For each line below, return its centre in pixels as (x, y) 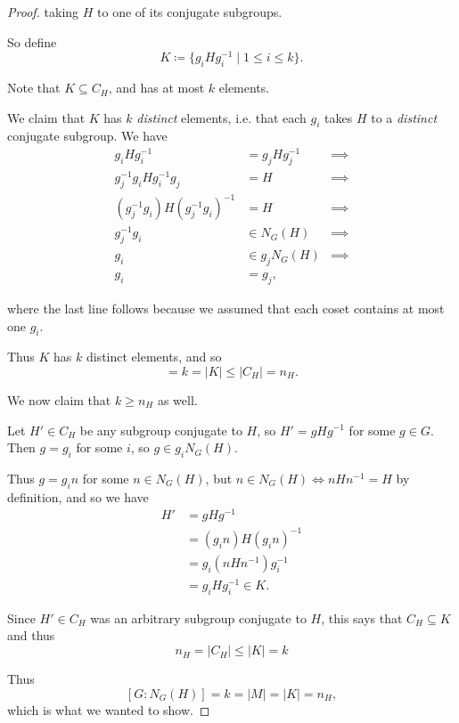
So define (32, 41)
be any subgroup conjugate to (161, 430)
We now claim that (59, 399)
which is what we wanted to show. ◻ (109, 709)
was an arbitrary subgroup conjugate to (198, 617)
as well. (177, 399)
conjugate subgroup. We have (87, 136)
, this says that (362, 617)
